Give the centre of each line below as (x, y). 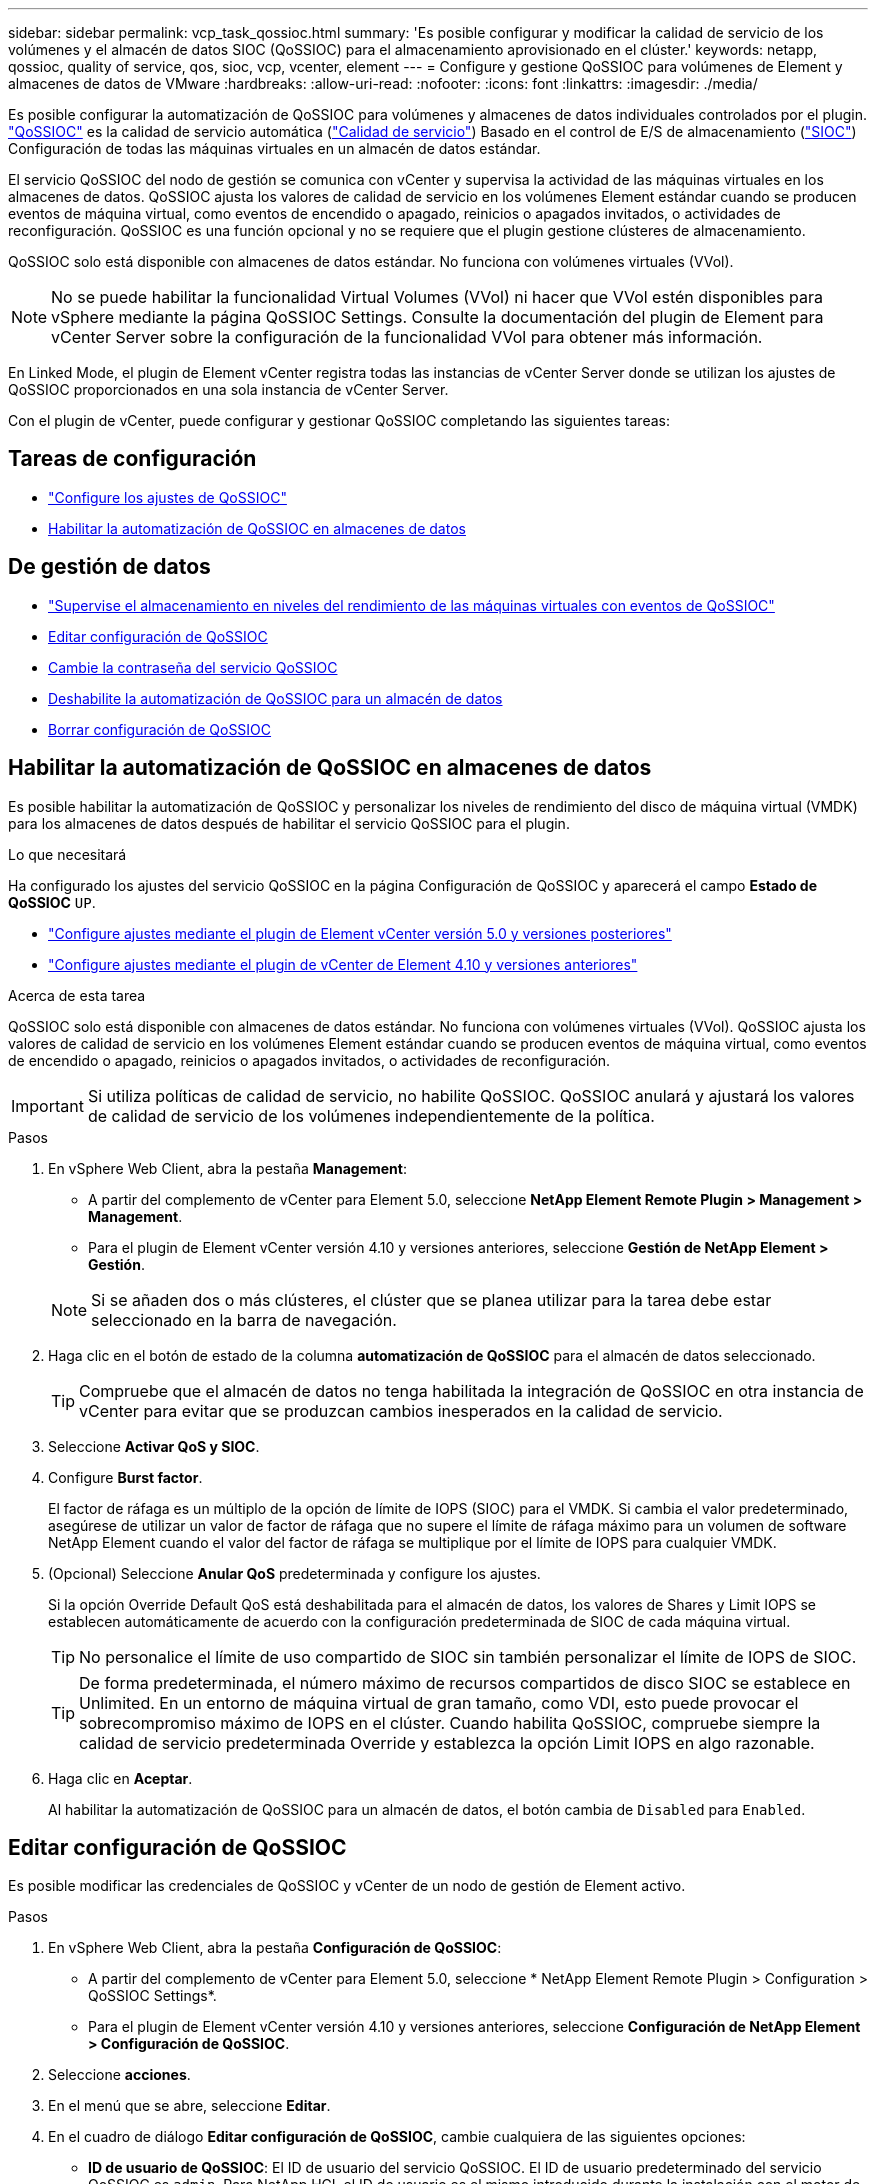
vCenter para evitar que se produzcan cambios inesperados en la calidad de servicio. (401, 1410)
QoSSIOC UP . (52, 902)
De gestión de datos (109, 567)
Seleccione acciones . (119, 2075)
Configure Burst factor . (125, 1477)
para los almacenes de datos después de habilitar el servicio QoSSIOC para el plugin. (289, 823)
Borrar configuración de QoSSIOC (160, 729)
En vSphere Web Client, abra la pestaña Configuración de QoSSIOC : (275, 1948)
